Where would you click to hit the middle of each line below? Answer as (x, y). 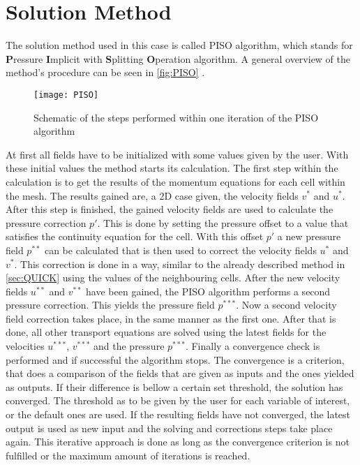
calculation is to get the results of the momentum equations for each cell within (175, 181)
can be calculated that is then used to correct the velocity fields (180, 250)
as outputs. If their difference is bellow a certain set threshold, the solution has (174, 386)
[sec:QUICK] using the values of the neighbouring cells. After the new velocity (173, 278)
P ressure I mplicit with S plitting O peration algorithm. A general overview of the (178, 58)
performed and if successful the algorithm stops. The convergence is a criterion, (175, 359)
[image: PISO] (66, 95)
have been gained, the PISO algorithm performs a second (208, 291)
